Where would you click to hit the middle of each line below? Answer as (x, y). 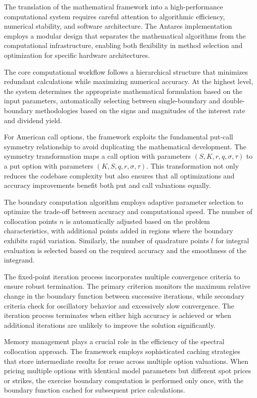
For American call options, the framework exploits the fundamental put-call (119, 137)
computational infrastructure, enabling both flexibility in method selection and (123, 45)
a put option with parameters (49, 165)
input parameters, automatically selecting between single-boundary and (112, 101)
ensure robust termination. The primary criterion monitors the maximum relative (127, 286)
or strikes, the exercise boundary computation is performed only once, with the (124, 380)
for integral (232, 241)
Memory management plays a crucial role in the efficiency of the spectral (114, 341)
